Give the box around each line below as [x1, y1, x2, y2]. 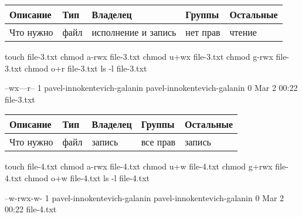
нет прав [185, 25, 220, 39]
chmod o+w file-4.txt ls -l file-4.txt [24, 171, 150, 184]
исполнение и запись [91, 25, 177, 39]
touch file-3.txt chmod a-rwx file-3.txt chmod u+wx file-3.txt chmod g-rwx [5, 50, 273, 62]
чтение [229, 25, 257, 39]
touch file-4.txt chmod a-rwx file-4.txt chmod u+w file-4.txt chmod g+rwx [5, 160, 273, 172]
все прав [141, 135, 176, 149]
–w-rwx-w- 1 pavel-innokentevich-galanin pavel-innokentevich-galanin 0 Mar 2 [5, 191, 284, 204]
